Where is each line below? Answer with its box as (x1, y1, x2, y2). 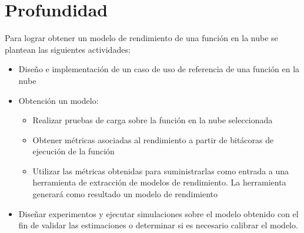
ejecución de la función (32, 145, 115, 157)
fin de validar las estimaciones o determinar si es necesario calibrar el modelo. (18, 219, 298, 231)
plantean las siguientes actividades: (5, 43, 131, 55)
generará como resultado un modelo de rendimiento (32, 188, 218, 200)
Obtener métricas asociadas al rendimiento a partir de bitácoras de (32, 133, 274, 146)
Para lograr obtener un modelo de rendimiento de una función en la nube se (5, 32, 278, 44)
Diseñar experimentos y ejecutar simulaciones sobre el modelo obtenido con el (18, 207, 299, 220)
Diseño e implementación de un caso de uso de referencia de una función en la (18, 63, 300, 75)
